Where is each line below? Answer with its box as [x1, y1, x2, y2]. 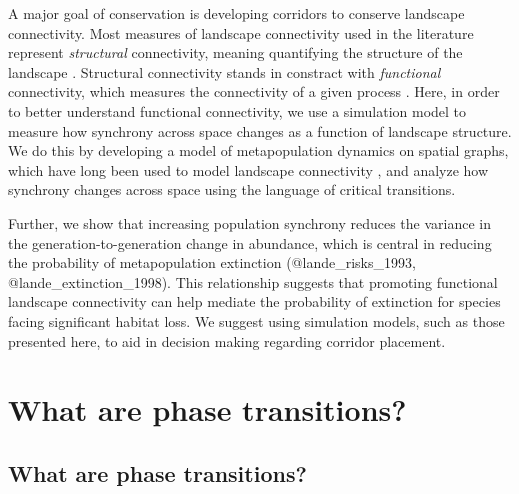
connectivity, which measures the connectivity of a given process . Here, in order [8, 81, 500, 102]
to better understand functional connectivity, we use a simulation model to [8, 100, 467, 121]
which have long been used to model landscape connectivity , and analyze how [8, 159, 489, 180]
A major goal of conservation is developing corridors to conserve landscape [8, 3, 465, 23]
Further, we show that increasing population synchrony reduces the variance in [8, 212, 491, 233]
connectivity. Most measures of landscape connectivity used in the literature [8, 22, 474, 43]
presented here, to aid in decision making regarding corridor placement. [8, 330, 446, 351]
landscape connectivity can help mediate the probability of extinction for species [8, 291, 501, 312]
